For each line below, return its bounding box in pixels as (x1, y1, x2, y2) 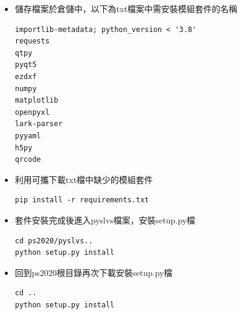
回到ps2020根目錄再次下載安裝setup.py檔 (14, 266, 173, 278)
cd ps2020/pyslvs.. (14, 236, 93, 245)
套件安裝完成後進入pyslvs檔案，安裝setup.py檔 (14, 213, 196, 226)
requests (14, 37, 50, 46)
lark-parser (14, 120, 63, 129)
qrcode (14, 155, 41, 164)
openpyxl (14, 107, 50, 117)
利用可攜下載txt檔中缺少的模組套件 (14, 173, 153, 185)
